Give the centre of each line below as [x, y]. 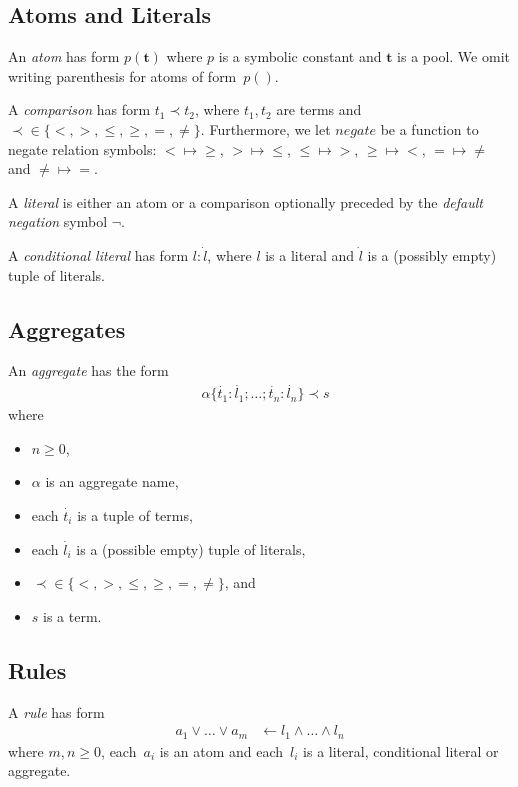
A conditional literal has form [98, 254]
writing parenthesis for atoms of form [122, 75]
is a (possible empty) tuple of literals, [191, 548]
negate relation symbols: [82, 148]
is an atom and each [221, 750]
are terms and [319, 109]
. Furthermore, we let [265, 128]
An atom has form [64, 56]
